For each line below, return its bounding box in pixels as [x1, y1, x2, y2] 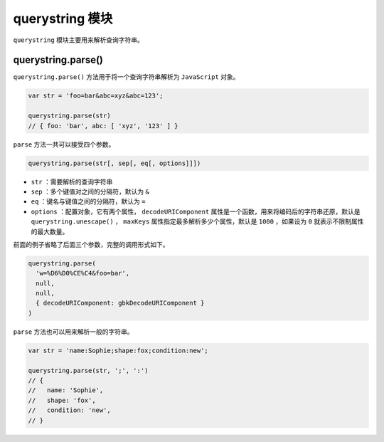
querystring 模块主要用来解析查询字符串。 [13, 36, 144, 44]
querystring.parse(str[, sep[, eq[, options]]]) [28, 159, 201, 167]
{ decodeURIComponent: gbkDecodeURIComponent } [36, 299, 205, 307]
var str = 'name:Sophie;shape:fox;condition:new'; [28, 346, 209, 354]
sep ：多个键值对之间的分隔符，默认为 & [31, 187, 149, 196]
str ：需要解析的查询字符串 [31, 177, 113, 186]
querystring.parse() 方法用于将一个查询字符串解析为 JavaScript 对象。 [13, 73, 240, 81]
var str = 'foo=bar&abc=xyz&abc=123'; [28, 92, 164, 100]
